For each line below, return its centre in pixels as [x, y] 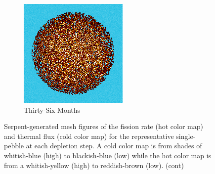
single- [186, 136]
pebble [14, 146]
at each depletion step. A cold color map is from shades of [114, 146]
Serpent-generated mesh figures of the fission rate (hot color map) [104, 126]
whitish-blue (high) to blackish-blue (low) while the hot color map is [108, 155]
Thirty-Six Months [52, 109]
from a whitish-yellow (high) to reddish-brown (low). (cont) [94, 165]
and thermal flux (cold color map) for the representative [89, 136]
